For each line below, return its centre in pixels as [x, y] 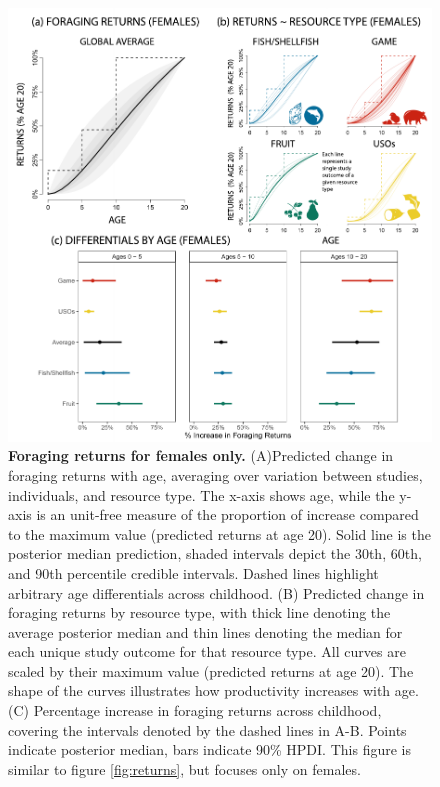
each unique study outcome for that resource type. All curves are [207, 651]
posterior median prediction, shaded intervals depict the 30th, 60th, [215, 553]
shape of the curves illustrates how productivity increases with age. [213, 690]
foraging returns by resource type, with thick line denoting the [199, 612]
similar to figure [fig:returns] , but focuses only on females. [184, 768]
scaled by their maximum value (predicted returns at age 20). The [211, 670]
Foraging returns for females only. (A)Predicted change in [201, 455]
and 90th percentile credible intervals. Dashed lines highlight [193, 572]
